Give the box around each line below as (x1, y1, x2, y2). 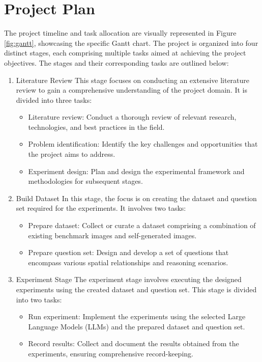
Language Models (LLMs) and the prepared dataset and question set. (28, 321, 245, 331)
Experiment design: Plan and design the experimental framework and (28, 165, 245, 176)
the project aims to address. (28, 149, 115, 159)
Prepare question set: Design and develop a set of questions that (28, 247, 229, 258)
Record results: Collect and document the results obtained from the (28, 338, 239, 349)
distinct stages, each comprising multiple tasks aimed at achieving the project (4, 47, 246, 58)
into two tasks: (16, 294, 62, 304)
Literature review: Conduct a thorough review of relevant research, (28, 112, 237, 122)
